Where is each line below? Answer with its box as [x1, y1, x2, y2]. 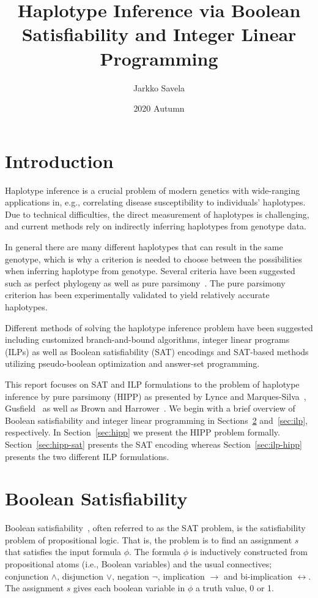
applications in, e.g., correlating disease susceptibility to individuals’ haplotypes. [5, 196, 306, 209]
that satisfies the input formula [5, 545, 122, 558]
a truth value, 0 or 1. [195, 581, 274, 594]
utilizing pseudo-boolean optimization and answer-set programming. [5, 357, 260, 370]
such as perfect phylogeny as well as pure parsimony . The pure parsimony [5, 276, 286, 289]
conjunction [5, 569, 49, 582]
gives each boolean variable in [73, 581, 185, 594]
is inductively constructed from [191, 545, 308, 558]
